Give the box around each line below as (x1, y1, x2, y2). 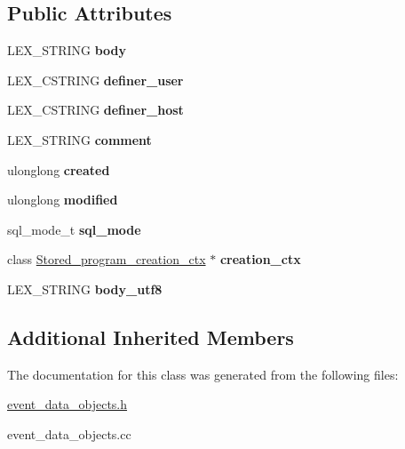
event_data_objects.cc (7, 424, 131, 443)
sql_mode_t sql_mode (7, 220, 141, 238)
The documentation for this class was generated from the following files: (7, 365, 399, 383)
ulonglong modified (7, 190, 118, 209)
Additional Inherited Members (7, 323, 294, 350)
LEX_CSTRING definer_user (7, 70, 184, 89)
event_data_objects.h (7, 395, 128, 413)
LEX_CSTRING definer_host (7, 100, 184, 119)
